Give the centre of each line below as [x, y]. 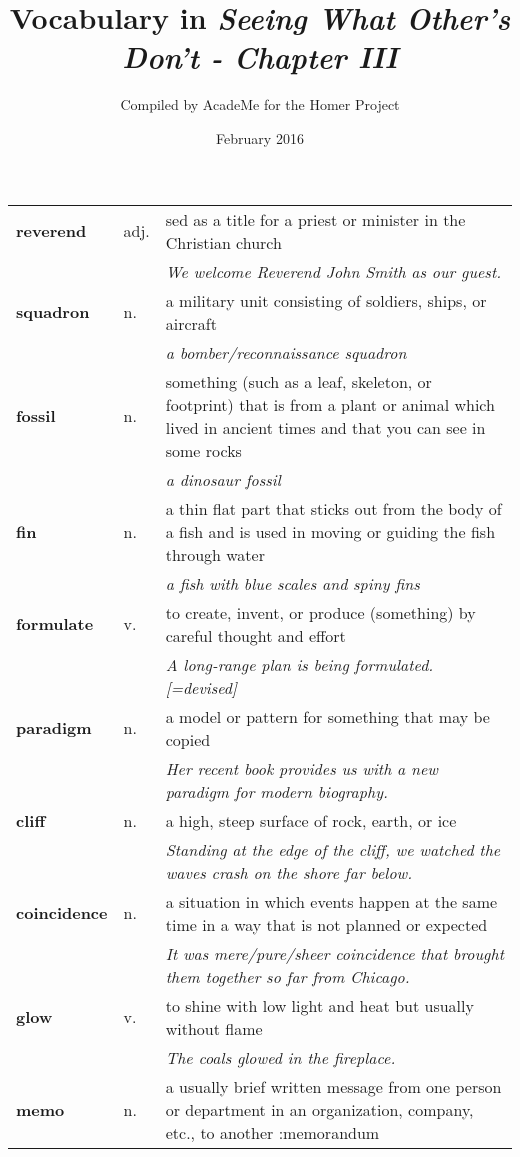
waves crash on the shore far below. [289, 872]
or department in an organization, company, [319, 1109]
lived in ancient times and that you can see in [325, 427]
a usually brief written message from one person [333, 1086]
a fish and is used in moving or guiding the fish [330, 531]
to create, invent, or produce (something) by [320, 612]
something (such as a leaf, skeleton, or [298, 381]
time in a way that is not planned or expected [326, 924]
